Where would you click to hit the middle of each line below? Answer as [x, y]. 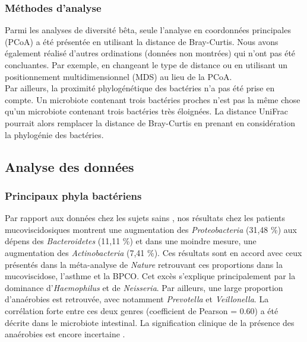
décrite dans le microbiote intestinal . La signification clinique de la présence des [150, 322]
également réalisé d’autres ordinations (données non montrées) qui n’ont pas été [150, 53]
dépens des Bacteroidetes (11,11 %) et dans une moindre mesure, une [131, 241]
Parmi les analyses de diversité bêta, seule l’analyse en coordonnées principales [148, 30]
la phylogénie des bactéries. [54, 134]
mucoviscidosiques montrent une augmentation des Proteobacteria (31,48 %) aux [151, 229]
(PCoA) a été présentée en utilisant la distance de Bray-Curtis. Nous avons [142, 41]
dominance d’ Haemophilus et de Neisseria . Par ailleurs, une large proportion [144, 287]
